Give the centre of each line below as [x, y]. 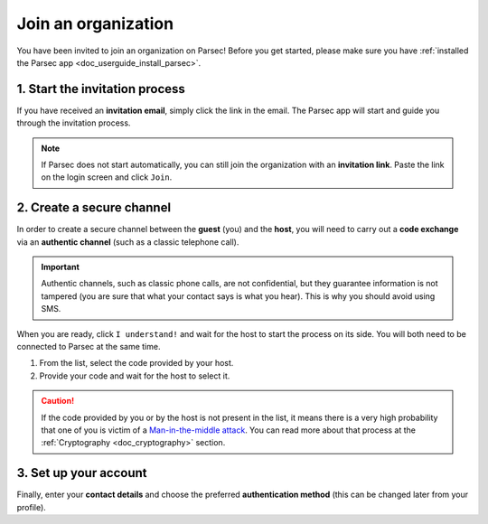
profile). [32, 507]
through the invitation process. [74, 123]
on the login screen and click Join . [107, 177]
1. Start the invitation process [101, 89]
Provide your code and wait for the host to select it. [135, 376]
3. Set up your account [82, 473]
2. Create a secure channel [94, 208]
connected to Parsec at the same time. [89, 347]
